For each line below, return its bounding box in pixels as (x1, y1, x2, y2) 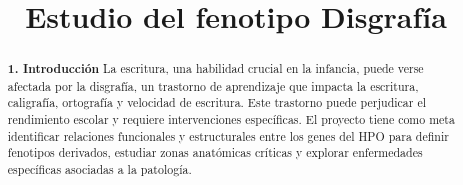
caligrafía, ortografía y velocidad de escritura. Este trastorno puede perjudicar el (7, 94, 426, 111)
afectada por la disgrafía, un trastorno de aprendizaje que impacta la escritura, (7, 77, 419, 94)
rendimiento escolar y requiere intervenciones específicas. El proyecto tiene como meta (7, 111, 455, 128)
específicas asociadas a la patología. (7, 161, 192, 178)
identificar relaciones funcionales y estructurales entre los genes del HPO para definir (7, 127, 449, 144)
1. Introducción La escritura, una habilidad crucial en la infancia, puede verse (7, 60, 424, 78)
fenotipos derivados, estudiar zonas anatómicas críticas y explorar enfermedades (7, 144, 423, 161)
